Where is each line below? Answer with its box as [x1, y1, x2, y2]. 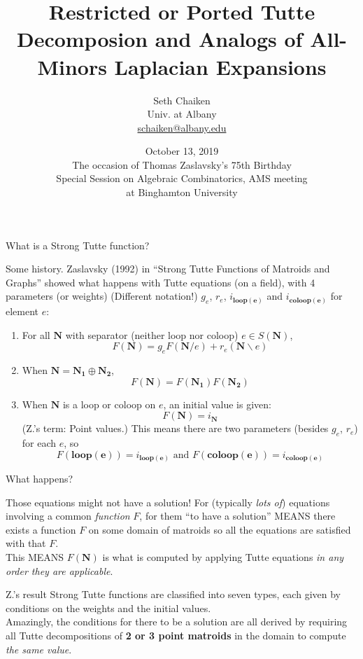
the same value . [6, 641, 72, 656]
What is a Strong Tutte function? [6, 237, 150, 252]
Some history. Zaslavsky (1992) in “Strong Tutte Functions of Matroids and [6, 261, 330, 276]
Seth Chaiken [153, 92, 211, 107]
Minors [37, 52, 107, 81]
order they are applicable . [6, 563, 113, 578]
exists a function [6, 522, 76, 536]
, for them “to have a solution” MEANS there [139, 508, 336, 523]
